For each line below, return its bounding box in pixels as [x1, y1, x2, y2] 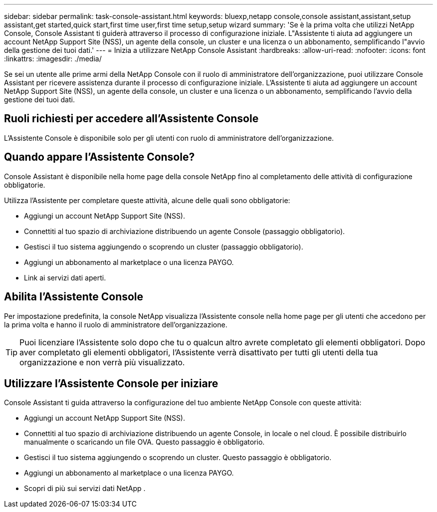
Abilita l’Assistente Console [4, 290, 144, 303]
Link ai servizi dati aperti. [24, 273, 106, 282]
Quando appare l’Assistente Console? [4, 151, 195, 164]
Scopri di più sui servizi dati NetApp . [24, 484, 146, 493]
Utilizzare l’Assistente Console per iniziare [4, 377, 218, 390]
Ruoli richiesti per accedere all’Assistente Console [4, 112, 259, 125]
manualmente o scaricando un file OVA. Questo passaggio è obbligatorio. [24, 438, 265, 447]
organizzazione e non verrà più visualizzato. [19, 357, 185, 367]
